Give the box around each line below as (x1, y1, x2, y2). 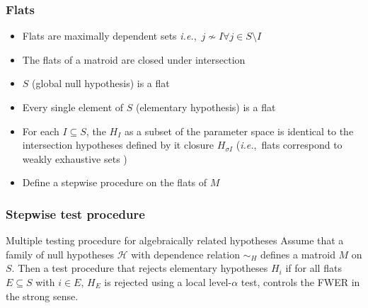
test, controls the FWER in (241, 274, 360, 289)
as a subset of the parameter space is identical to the (124, 123, 354, 138)
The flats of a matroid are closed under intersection (22, 52, 246, 67)
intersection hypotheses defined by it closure (22, 137, 214, 152)
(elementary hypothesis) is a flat (135, 100, 276, 114)
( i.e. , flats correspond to (236, 137, 343, 152)
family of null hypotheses (6, 246, 115, 261)
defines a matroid (260, 246, 335, 261)
